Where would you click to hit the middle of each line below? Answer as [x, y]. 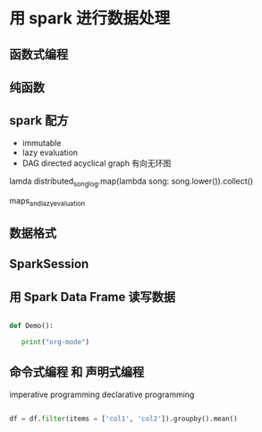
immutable [42, 143]
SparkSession [49, 264]
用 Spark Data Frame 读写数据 [93, 297]
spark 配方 [39, 121]
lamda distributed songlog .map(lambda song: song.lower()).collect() [131, 182]
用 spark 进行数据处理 [90, 18]
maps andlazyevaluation [47, 201]
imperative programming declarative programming [102, 394]
